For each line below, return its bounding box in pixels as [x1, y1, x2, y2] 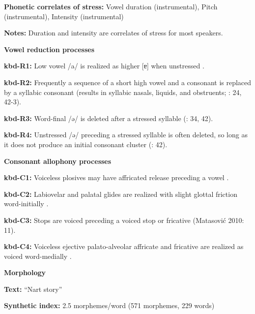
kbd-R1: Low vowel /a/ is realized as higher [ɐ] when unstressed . [4, 61, 204, 71]
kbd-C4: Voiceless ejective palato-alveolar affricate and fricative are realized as [4, 241, 244, 251]
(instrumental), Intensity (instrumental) [4, 11, 124, 21]
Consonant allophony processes [4, 156, 112, 166]
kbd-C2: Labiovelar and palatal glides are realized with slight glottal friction [4, 188, 237, 199]
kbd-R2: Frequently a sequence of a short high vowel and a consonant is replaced [4, 77, 252, 87]
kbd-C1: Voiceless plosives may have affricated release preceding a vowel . [4, 172, 229, 183]
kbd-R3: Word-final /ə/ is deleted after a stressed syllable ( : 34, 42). [4, 113, 213, 123]
